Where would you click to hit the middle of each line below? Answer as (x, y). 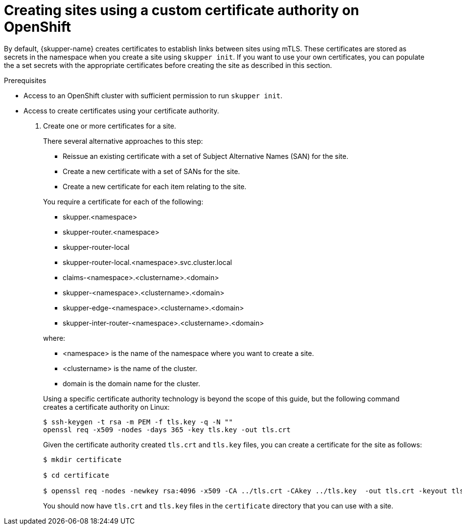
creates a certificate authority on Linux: (106, 407)
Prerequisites (25, 80)
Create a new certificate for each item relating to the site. (155, 186)
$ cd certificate (76, 475)
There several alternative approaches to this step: (123, 141)
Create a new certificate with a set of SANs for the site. (151, 171)
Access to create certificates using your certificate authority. (121, 110)
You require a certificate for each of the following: (123, 201)
